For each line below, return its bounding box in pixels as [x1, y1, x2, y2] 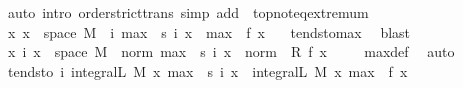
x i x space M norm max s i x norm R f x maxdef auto [7, 41, 455, 62]
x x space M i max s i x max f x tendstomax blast [7, 21, 411, 42]
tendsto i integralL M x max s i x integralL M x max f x [7, 60, 408, 81]
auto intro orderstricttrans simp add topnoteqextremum [7, 2, 369, 22]
